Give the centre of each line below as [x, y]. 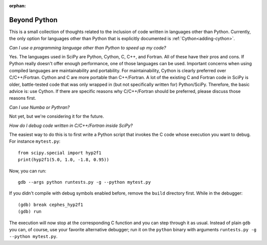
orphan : [18, 6]
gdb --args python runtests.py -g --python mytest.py [84, 182]
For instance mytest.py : [35, 141]
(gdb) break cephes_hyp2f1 [51, 204]
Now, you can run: [28, 171]
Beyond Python [33, 20]
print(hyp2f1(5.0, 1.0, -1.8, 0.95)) [64, 160]
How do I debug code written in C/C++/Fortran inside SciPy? [71, 125]
